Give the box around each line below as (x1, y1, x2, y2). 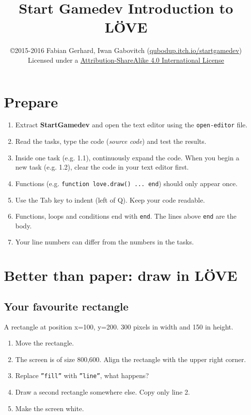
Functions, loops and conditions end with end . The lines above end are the (15, 211, 236, 221)
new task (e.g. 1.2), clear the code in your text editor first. (15, 162, 189, 172)
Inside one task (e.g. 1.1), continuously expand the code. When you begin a (15, 152, 239, 162)
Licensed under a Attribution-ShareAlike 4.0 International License (28, 54, 224, 65)
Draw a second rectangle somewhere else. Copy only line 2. (15, 386, 190, 397)
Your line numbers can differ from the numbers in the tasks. (15, 237, 194, 247)
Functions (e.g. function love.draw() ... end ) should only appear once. (15, 178, 238, 188)
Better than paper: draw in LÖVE (4, 265, 237, 285)
